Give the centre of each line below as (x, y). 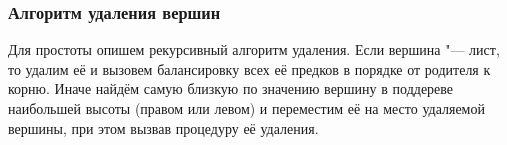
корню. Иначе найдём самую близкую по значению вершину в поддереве (231, 88)
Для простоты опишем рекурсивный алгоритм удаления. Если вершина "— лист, (254, 49)
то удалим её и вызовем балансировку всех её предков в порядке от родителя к (249, 68)
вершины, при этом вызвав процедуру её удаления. (163, 127)
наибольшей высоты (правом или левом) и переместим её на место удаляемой (246, 108)
